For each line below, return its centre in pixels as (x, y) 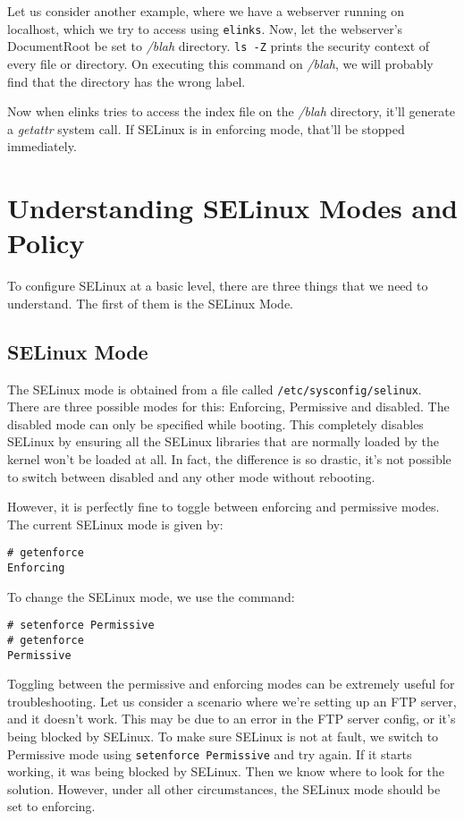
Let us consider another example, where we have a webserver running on (206, 11)
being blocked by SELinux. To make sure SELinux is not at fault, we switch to (223, 736)
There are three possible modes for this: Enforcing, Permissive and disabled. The (228, 406)
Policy (46, 243)
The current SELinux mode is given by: (115, 524)
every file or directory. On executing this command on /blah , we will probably (220, 63)
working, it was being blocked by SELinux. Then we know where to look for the (226, 771)
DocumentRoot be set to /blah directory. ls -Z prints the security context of (219, 46)
